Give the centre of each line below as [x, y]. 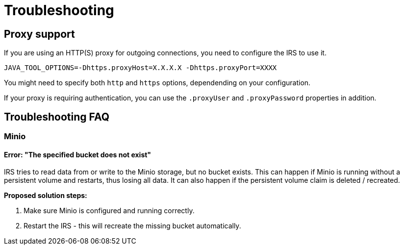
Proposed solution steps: [46, 196]
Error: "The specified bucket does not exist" [78, 154]
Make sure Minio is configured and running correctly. [109, 211]
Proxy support [39, 34]
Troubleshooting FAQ [57, 117]
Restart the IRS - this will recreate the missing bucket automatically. [132, 226]
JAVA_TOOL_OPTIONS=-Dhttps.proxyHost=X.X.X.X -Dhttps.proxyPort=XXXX [140, 68]
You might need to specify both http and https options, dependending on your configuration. [157, 83]
